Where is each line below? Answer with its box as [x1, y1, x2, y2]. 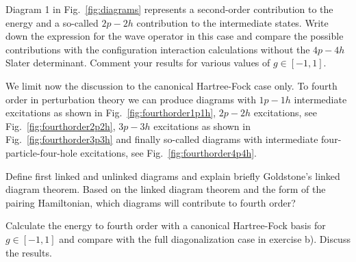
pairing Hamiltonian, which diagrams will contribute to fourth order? [5, 195, 296, 209]
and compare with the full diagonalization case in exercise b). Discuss [59, 231, 351, 246]
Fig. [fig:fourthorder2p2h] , [5, 118, 116, 133]
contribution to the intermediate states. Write [136, 15, 329, 29]
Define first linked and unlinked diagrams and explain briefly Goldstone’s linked [5, 168, 340, 183]
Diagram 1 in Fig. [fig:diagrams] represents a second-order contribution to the [5, 2, 333, 16]
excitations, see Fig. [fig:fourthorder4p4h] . [80, 145, 257, 159]
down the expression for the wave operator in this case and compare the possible [5, 29, 344, 43]
